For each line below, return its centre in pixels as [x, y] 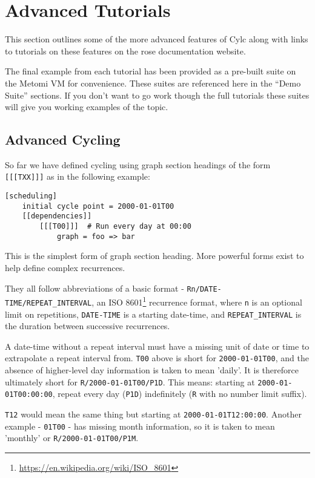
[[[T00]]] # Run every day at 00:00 [115, 227]
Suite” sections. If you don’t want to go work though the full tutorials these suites [157, 95]
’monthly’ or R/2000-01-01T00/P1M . [72, 438]
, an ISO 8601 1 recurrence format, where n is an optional [197, 301]
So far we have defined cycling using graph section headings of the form [138, 164]
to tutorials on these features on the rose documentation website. [125, 51]
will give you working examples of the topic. [87, 107]
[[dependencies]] [57, 216]
